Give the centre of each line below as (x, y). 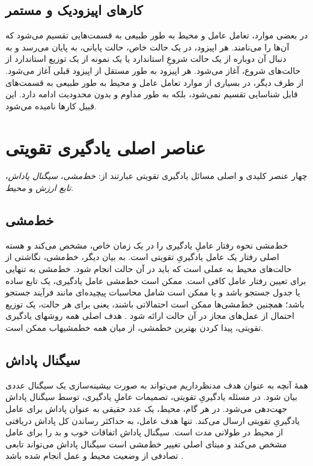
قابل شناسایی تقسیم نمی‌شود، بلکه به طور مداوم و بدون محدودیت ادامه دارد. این (152, 94)
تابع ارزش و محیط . (40, 188)
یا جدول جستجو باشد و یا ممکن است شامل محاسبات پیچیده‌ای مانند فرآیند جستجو (153, 292)
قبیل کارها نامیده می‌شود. (51, 105)
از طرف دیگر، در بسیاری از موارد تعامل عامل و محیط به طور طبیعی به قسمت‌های (155, 82)
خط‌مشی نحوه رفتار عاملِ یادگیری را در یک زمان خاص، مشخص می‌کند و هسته (147, 245)
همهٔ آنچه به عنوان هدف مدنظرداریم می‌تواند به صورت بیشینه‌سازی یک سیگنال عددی (157, 385)
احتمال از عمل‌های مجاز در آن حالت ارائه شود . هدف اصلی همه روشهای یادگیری (150, 316)
